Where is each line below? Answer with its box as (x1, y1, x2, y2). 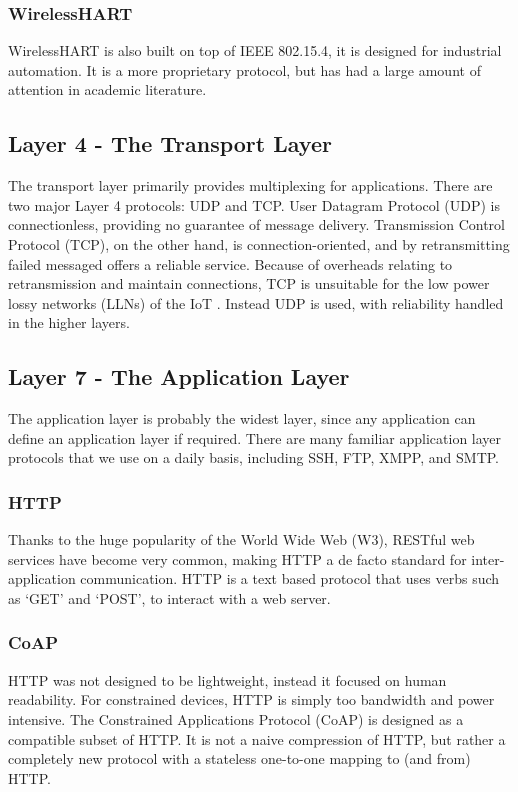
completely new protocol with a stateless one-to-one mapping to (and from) (8, 748, 471, 769)
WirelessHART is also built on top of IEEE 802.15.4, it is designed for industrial (8, 40, 502, 61)
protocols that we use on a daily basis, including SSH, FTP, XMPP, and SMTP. (8, 447, 500, 468)
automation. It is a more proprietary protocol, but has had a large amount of (8, 59, 481, 80)
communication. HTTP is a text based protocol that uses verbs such (80, 568, 500, 589)
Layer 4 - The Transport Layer (8, 128, 332, 159)
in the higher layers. (8, 312, 130, 333)
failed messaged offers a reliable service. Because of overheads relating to (8, 253, 453, 274)
